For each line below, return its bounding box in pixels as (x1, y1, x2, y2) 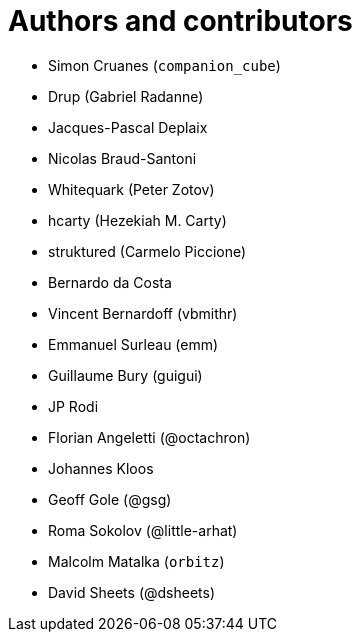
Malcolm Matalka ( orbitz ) (48, 552, 225, 570)
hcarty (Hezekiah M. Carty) (48, 211, 227, 229)
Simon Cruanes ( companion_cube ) (48, 56, 281, 74)
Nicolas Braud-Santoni (48, 149, 197, 167)
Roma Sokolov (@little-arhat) (48, 521, 238, 539)
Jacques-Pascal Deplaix (48, 118, 208, 136)
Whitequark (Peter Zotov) (48, 180, 215, 198)
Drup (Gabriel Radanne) (48, 87, 204, 105)
